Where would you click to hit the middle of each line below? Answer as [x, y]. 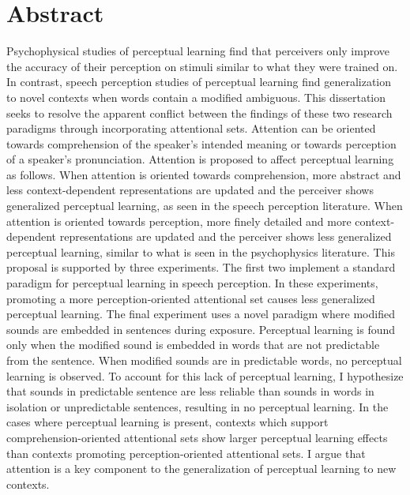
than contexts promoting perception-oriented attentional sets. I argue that [186, 453]
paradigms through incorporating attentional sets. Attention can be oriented [191, 128]
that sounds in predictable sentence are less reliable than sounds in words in [190, 391]
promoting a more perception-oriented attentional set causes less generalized [191, 298]
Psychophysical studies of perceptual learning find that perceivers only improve [198, 51]
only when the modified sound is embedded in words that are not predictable [193, 345]
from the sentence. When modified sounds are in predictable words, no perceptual [204, 360]
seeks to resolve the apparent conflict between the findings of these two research [199, 112]
